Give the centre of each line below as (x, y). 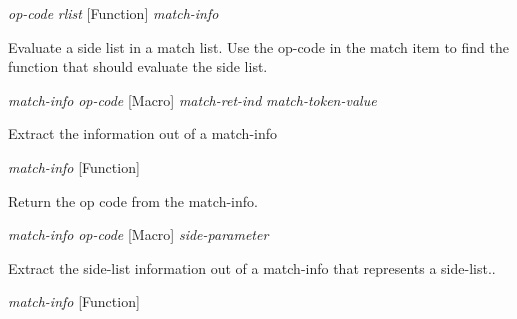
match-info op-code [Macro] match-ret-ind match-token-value (192, 99)
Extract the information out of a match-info (143, 133)
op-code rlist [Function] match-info (113, 13)
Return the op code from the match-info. (133, 200)
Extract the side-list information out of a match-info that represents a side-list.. (252, 267)
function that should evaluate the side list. (138, 66)
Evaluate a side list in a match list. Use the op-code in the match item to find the (258, 46)
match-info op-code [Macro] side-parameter (138, 234)
